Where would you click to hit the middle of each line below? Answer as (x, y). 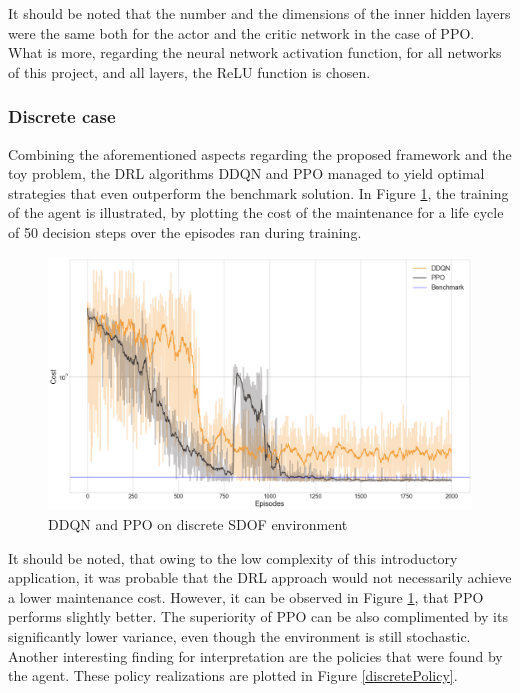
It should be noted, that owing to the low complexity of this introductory (233, 557)
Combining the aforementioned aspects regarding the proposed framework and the (260, 153)
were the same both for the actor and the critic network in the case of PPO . (241, 32)
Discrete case (62, 116)
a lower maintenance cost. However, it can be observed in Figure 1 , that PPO (246, 596)
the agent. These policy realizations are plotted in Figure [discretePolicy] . (233, 675)
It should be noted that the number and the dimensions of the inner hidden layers (259, 13)
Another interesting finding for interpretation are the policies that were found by (255, 655)
